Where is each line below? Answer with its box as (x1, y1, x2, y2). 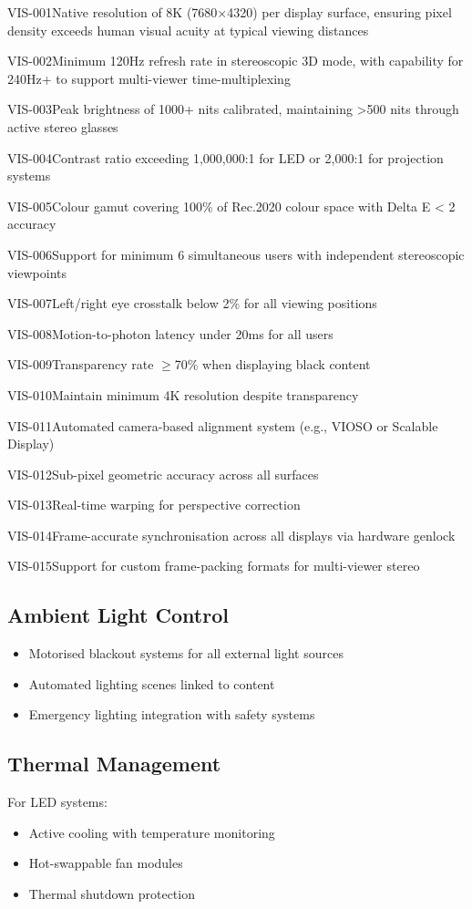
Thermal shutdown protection (28, 884, 195, 904)
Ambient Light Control (7, 601, 229, 629)
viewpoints (7, 263, 67, 282)
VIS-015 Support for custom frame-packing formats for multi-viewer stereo (7, 556, 420, 575)
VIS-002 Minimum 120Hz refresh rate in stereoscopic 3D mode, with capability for (7, 51, 464, 70)
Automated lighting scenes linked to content (28, 674, 275, 693)
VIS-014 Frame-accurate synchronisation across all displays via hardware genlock (7, 525, 456, 544)
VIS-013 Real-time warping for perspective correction (7, 495, 301, 514)
